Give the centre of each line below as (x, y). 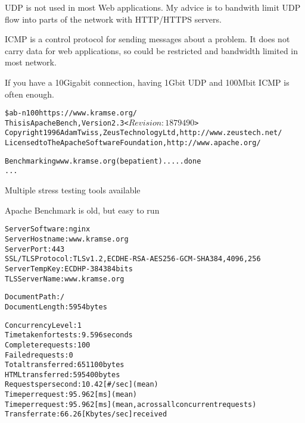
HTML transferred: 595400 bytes (63, 375)
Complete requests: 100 (48, 345)
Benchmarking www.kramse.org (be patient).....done (103, 161)
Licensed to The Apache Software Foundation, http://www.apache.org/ (133, 143)
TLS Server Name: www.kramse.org (65, 279)
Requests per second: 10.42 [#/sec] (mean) (82, 385)
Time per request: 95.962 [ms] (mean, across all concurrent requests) (131, 404)
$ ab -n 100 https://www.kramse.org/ (71, 113)
